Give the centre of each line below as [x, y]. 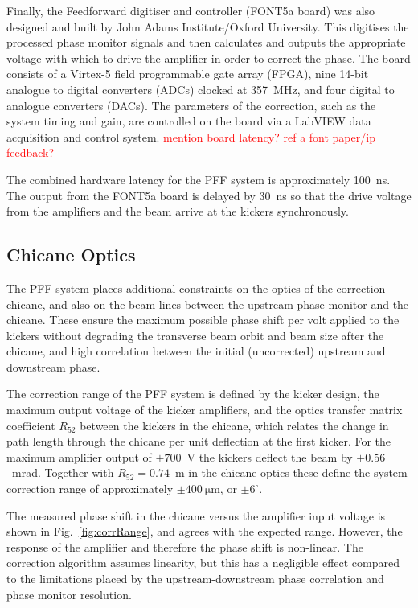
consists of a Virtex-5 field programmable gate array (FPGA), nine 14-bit [188, 74]
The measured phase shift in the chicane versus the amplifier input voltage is [196, 515]
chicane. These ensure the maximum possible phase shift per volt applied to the [203, 320]
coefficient [31, 425]
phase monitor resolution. [69, 594]
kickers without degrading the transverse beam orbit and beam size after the [195, 335]
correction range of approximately [90, 489]
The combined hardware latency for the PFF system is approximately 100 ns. [199, 179]
